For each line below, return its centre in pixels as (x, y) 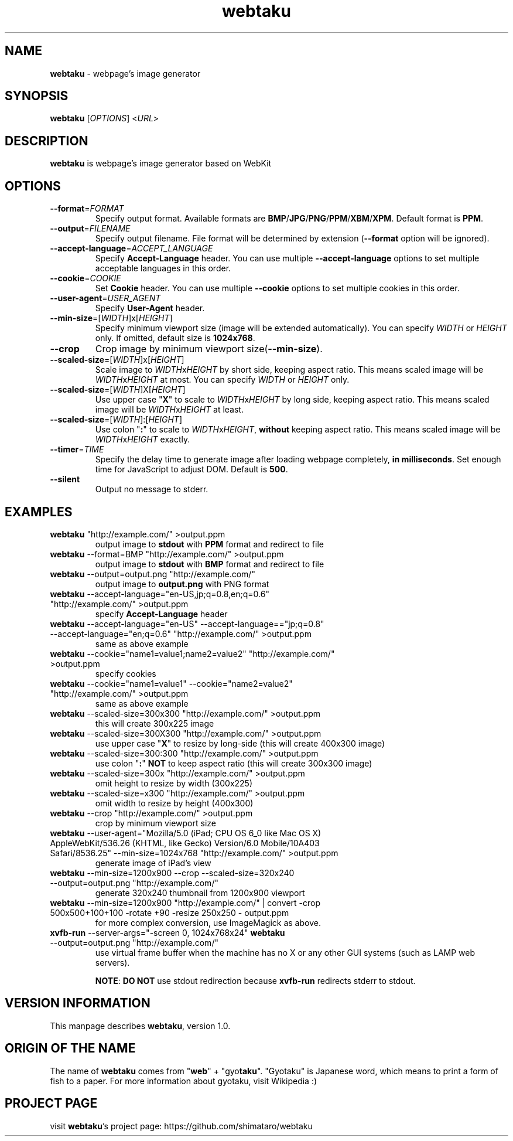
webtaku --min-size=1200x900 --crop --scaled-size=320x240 (172, 873)
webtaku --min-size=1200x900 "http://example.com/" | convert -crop (185, 902)
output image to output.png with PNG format (182, 584)
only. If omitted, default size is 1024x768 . (175, 338)
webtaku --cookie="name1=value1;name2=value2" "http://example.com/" (192, 653)
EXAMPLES (39, 512)
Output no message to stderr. (152, 489)
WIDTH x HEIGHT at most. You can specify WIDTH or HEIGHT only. (222, 380)
